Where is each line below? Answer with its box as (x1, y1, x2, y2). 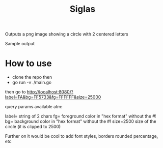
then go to (5, 89, 26, 95)
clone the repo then (12, 74, 53, 80)
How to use (5, 58, 52, 69)
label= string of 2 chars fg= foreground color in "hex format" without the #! (5, 113, 157, 119)
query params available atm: (5, 104, 63, 110)
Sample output (5, 41, 35, 47)
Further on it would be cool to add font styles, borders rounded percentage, (5, 133, 158, 139)
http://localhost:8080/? (27, 89, 74, 95)
